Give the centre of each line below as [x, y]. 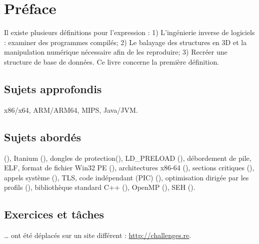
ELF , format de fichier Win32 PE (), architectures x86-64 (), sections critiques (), [129, 168]
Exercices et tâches [54, 214]
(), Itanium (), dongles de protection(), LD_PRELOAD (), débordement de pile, [128, 158]
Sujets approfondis [53, 88]
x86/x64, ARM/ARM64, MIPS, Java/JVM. [71, 109]
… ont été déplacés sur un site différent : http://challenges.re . [98, 235]
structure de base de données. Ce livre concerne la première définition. [112, 61]
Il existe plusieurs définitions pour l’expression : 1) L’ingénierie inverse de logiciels [129, 32]
